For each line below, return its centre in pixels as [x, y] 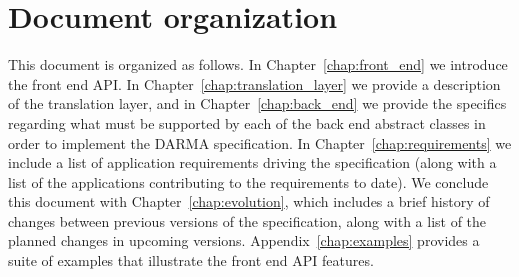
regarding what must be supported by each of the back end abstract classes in [247, 122]
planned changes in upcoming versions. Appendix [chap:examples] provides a [244, 240]
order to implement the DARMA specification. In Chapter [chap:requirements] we [260, 142]
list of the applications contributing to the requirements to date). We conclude [248, 181]
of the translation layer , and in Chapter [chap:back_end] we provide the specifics [257, 103]
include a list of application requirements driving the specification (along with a [252, 162]
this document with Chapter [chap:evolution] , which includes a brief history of [249, 201]
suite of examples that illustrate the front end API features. [191, 260]
